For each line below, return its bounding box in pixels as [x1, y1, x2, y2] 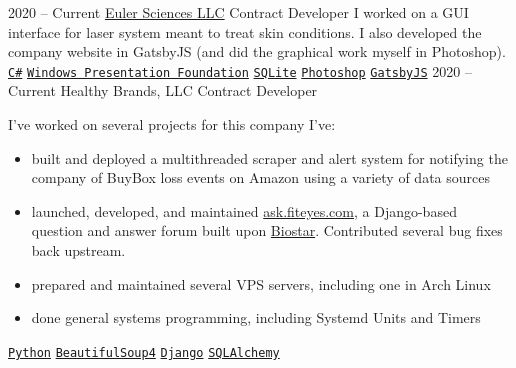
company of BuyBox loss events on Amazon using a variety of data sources [31, 167, 491, 188]
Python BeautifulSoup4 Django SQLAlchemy [8, 345, 280, 360]
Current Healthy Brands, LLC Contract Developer [8, 80, 318, 101]
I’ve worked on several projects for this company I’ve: [8, 114, 336, 135]
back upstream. [31, 240, 126, 260]
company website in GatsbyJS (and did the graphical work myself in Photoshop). [8, 41, 506, 62]
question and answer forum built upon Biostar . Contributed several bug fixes [31, 220, 503, 241]
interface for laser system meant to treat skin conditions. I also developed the [8, 21, 482, 42]
